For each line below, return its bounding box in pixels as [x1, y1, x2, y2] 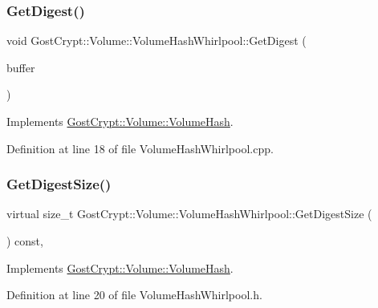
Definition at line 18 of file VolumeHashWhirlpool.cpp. [6, 140, 274, 156]
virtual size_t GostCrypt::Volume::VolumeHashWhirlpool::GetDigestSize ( [6, 205, 372, 222]
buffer [6, 59, 35, 75]
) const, [6, 233, 43, 249]
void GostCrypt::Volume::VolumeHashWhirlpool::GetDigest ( [6, 32, 307, 49]
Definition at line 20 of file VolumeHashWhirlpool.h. [6, 286, 262, 303]
